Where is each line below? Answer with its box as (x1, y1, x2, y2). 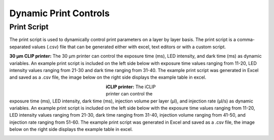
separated (9, 44, 31, 50)
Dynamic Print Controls (9, 8, 110, 19)
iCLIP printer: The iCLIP (106, 84, 156, 90)
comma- (236, 37, 255, 43)
